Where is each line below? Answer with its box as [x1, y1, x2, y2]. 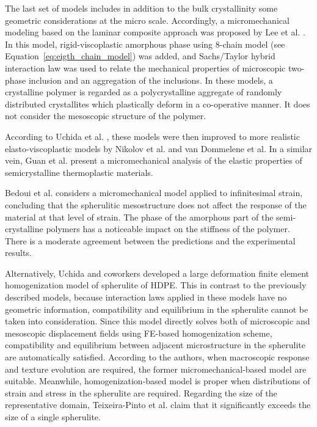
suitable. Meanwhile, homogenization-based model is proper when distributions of [5, 374, 310, 387]
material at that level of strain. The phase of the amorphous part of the [5, 210, 274, 223]
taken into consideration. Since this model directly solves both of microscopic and [5, 315, 310, 327]
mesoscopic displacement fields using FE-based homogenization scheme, [5, 326, 272, 339]
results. [5, 246, 32, 259]
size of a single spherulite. [5, 411, 101, 423]
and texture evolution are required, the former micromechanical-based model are [5, 362, 307, 375]
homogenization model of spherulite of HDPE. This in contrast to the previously [5, 279, 307, 291]
